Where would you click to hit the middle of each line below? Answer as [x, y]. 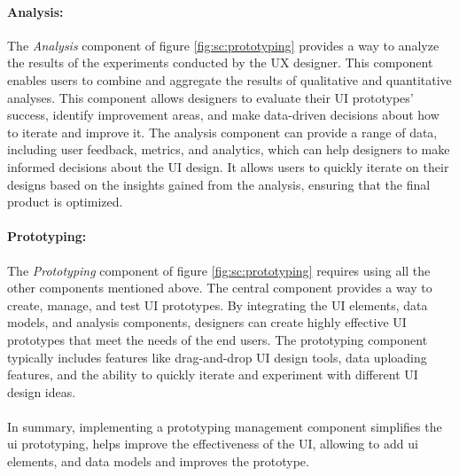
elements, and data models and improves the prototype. [158, 461]
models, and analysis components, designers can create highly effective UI [207, 322]
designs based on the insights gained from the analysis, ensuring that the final [219, 184]
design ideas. [42, 391]
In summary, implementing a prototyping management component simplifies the [225, 426]
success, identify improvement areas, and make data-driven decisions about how [223, 115]
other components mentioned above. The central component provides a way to [220, 288]
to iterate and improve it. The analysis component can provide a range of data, [222, 132]
